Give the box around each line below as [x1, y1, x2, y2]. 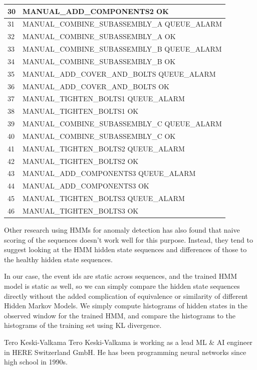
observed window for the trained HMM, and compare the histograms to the [4, 310, 236, 320]
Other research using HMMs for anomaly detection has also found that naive [4, 225, 240, 235]
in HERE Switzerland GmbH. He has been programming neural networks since [4, 346, 246, 357]
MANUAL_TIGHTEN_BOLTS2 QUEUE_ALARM [23, 143, 185, 153]
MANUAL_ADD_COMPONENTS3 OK [23, 180, 149, 191]
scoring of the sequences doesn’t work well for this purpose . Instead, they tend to [4, 234, 253, 245]
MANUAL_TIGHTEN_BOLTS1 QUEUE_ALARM [23, 93, 185, 104]
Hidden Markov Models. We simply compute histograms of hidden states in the [4, 300, 247, 311]
